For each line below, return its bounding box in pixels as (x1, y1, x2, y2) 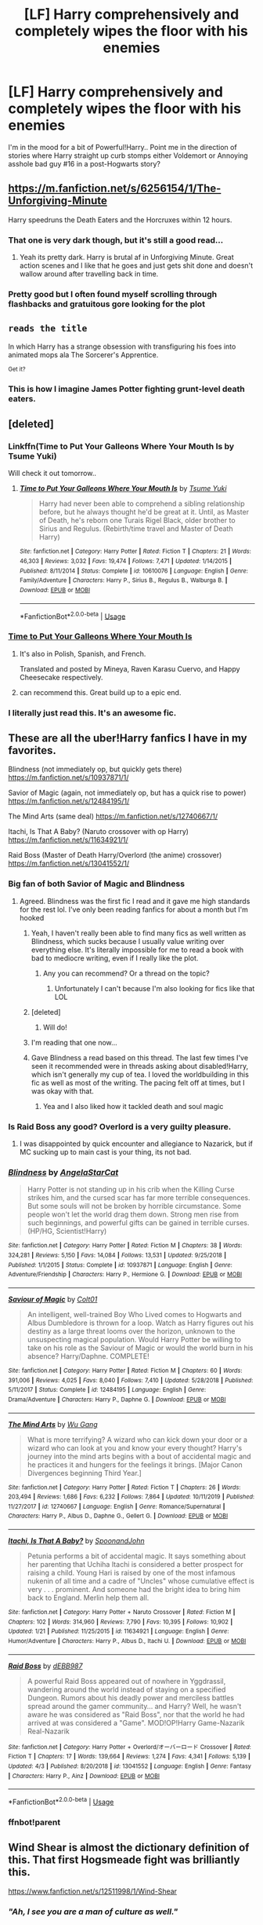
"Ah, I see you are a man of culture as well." (8, 1906, 178, 1917)
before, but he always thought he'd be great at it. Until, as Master (38, 507, 249, 517)
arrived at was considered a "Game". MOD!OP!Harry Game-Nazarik (27, 1718, 245, 1727)
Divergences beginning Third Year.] (27, 1468, 142, 1477)
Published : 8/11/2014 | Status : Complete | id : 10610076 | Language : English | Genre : (19, 567, 249, 575)
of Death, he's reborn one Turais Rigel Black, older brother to (38, 516, 236, 525)
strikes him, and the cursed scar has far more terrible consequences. (27, 1193, 250, 1202)
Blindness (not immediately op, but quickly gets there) (8, 764, 182, 774)
